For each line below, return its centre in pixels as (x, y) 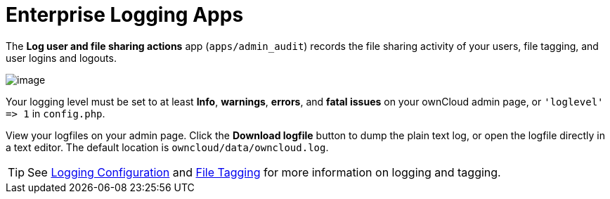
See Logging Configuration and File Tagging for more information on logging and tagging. (264, 172)
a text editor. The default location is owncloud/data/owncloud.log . (167, 147)
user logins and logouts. (61, 58)
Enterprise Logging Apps (125, 15)
